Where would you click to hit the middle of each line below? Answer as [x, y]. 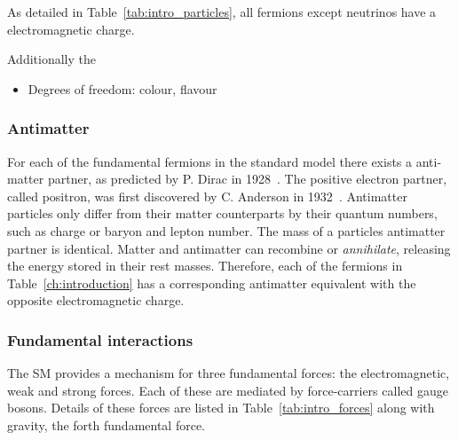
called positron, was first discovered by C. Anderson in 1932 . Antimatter [207, 196]
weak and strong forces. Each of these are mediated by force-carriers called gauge [228, 390]
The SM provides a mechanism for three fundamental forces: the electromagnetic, [229, 373]
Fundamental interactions [100, 339]
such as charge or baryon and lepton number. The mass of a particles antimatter [226, 230]
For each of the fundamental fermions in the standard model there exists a [210, 161]
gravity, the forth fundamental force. [106, 424]
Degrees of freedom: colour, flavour [122, 88]
